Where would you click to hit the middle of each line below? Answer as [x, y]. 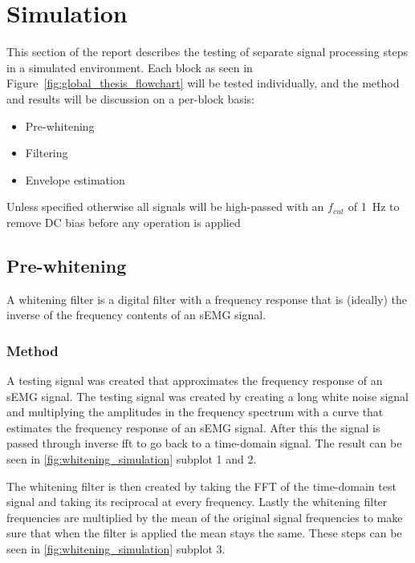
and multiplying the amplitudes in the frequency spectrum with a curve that [195, 412]
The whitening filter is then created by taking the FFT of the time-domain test [201, 486]
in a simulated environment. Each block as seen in [130, 67]
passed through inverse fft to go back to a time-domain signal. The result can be [204, 443]
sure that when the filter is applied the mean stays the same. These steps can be [204, 533]
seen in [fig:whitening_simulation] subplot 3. [116, 549]
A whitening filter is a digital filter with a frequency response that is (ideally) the [207, 299]
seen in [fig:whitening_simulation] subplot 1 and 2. [132, 459]
